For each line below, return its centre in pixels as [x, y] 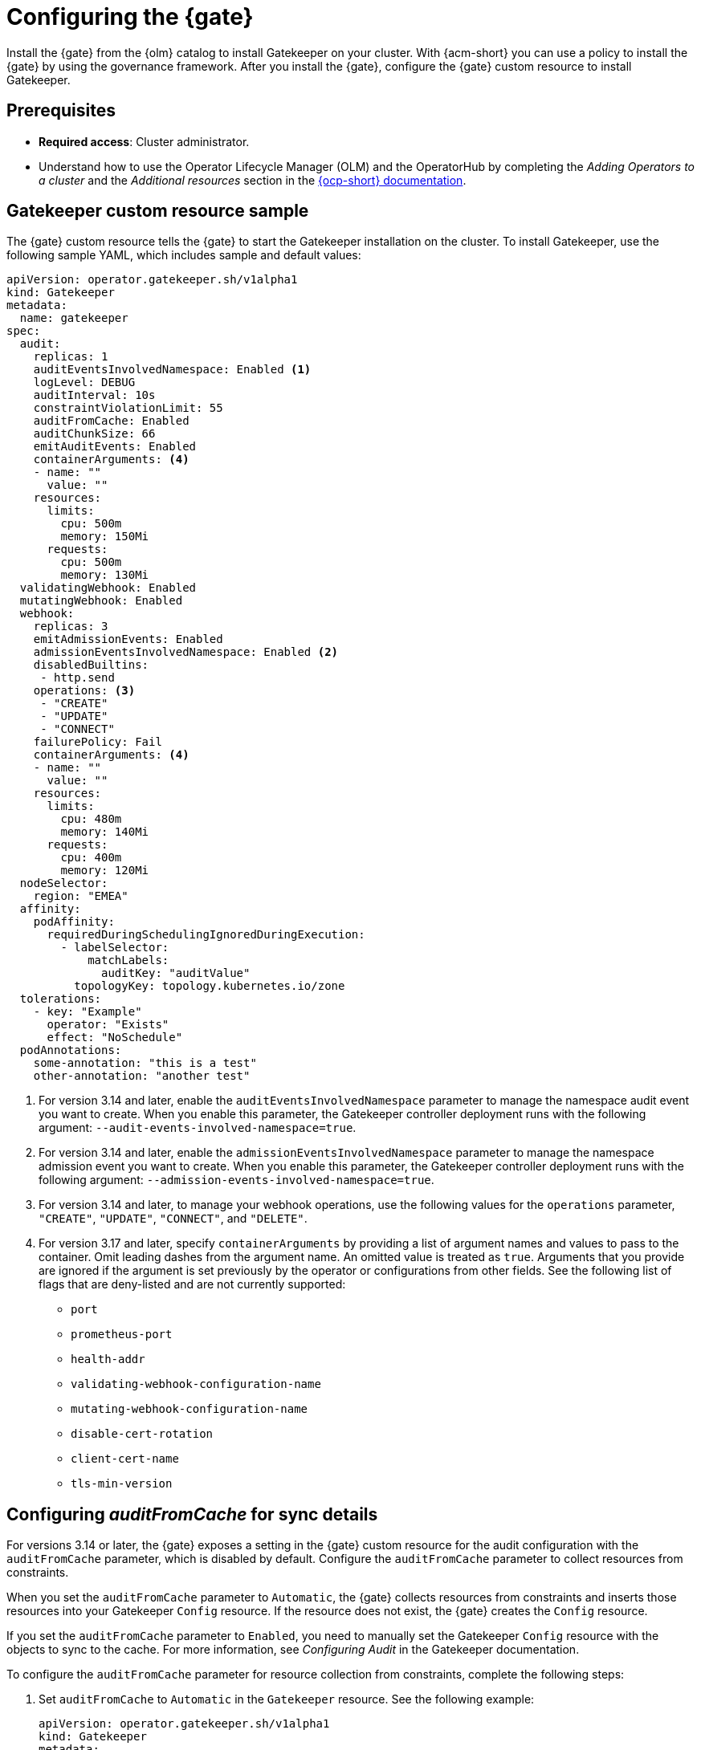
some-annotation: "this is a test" [145, 1063]
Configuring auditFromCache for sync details [192, 1514]
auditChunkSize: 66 [94, 434]
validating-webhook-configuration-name [196, 1384]
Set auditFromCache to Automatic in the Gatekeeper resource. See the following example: [287, 1699]
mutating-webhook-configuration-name [190, 1409]
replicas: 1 [71, 357]
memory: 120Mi [105, 871]
